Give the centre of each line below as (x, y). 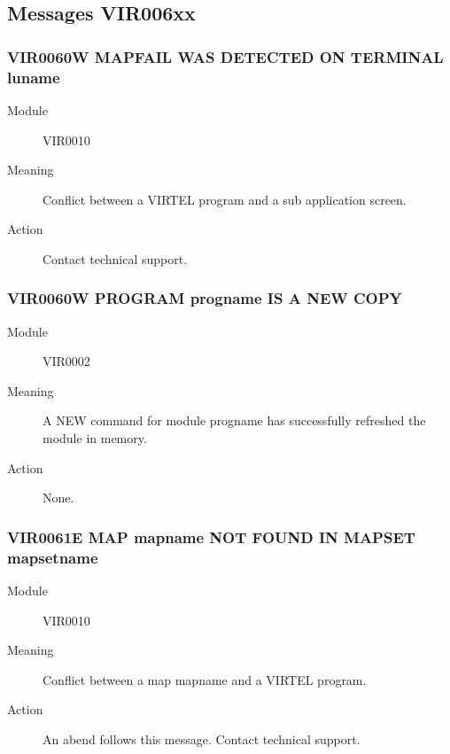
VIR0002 (66, 361)
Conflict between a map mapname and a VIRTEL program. (205, 679)
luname (34, 77)
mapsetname (53, 557)
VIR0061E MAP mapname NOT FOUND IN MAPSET (211, 536)
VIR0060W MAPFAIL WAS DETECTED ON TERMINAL (225, 56)
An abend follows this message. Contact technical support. (202, 738)
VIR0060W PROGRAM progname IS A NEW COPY (205, 298)
